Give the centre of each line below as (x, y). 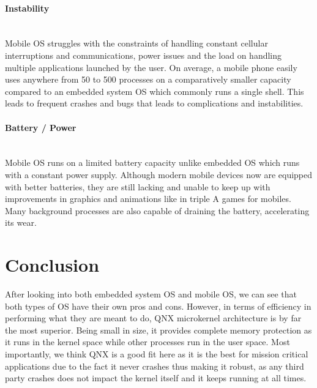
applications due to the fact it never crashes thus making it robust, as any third (155, 366)
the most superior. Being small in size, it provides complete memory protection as (158, 330)
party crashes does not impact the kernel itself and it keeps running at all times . (156, 378)
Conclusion (52, 265)
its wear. (21, 222)
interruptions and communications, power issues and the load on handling (144, 55)
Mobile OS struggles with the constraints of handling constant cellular (136, 43)
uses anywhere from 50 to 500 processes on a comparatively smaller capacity (148, 79)
